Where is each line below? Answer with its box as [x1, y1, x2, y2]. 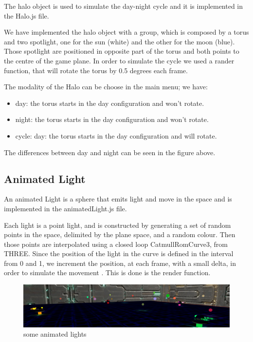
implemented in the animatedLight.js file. [4, 203, 127, 213]
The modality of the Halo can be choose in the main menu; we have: [4, 81, 208, 92]
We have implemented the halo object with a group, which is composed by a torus [4, 27, 249, 37]
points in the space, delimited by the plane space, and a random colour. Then [4, 229, 235, 240]
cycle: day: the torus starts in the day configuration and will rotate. [15, 130, 217, 141]
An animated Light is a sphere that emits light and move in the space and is [4, 194, 232, 204]
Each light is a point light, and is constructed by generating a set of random [4, 220, 231, 230]
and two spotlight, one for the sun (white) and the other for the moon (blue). [4, 36, 235, 46]
